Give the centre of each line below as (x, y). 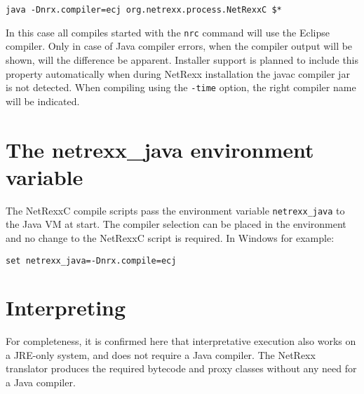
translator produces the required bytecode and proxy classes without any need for (181, 368)
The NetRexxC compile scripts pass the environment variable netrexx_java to (175, 210)
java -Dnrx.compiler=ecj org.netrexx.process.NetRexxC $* (144, 10)
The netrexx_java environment (160, 149)
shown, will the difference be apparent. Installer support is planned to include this (182, 59)
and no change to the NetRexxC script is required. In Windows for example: (170, 237)
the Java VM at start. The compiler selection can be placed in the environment (176, 224)
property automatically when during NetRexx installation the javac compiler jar (178, 73)
